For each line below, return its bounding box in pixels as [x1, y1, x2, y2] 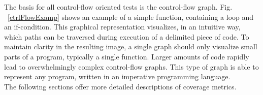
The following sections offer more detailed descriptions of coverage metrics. [4, 81, 237, 91]
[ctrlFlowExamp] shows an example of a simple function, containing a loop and [8, 11, 254, 22]
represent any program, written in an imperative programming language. [4, 71, 231, 82]
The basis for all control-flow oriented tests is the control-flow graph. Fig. [4, 2, 233, 12]
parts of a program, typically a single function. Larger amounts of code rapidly [4, 51, 249, 61]
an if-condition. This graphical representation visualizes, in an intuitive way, [4, 21, 241, 32]
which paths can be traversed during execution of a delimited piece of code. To [4, 31, 249, 42]
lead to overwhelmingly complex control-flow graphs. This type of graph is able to [4, 61, 259, 72]
